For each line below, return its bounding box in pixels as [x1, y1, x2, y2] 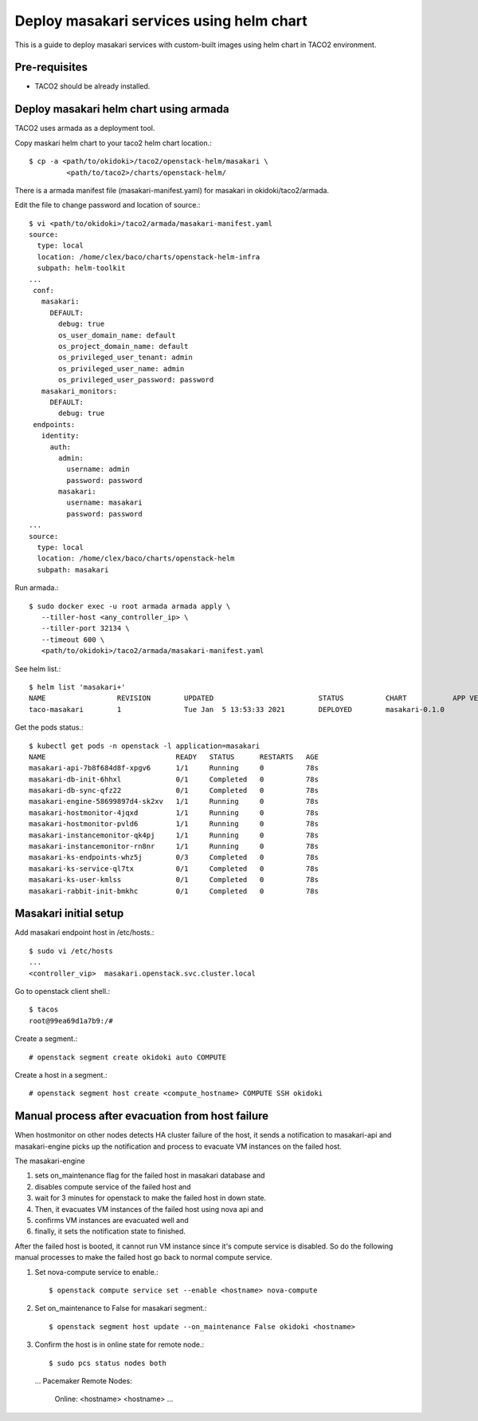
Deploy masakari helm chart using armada [14, 102, 229, 116]
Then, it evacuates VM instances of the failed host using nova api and [34, 1204, 264, 1213]
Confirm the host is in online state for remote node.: [34, 1340, 205, 1349]
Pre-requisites [14, 61, 88, 74]
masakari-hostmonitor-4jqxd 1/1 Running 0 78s [29, 808, 319, 817]
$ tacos [29, 1005, 59, 1014]
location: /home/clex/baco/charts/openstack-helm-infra [37, 252, 261, 261]
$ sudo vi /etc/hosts [29, 946, 113, 956]
